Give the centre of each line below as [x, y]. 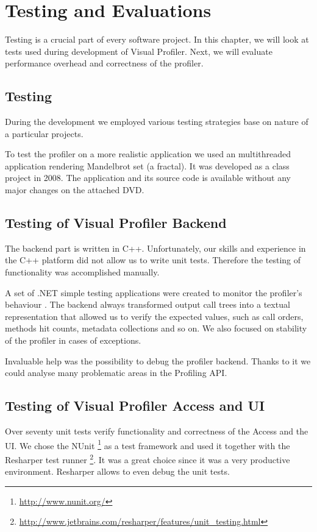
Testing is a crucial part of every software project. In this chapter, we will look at [157, 39]
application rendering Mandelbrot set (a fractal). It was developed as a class [147, 165]
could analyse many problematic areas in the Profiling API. [116, 373]
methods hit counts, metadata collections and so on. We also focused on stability [156, 328]
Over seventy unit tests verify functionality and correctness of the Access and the [157, 431]
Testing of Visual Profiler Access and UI [135, 406]
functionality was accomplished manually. [82, 272]
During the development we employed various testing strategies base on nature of [157, 122]
